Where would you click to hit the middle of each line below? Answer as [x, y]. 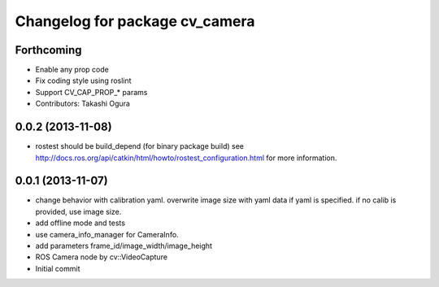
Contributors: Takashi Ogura [83, 104]
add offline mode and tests [80, 223]
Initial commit [58, 268]
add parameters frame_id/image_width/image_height [124, 246]
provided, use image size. [78, 211]
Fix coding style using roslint [83, 80]
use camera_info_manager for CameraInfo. [107, 234]
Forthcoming [48, 50]
